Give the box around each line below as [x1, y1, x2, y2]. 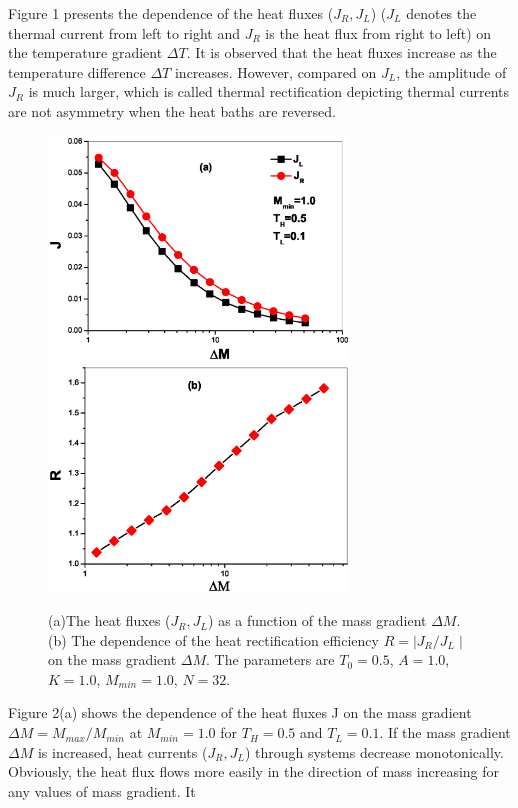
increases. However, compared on [174, 61, 377, 82]
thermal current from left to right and [8, 22, 240, 43]
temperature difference [8, 61, 146, 82]
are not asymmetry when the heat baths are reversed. [8, 100, 336, 121]
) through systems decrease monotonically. [244, 741, 504, 762]
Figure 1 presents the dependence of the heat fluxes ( [8, 3, 334, 23]
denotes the [406, 3, 477, 23]
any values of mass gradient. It [8, 780, 196, 801]
